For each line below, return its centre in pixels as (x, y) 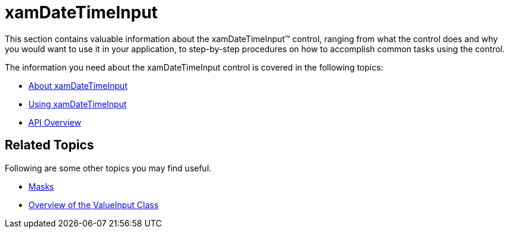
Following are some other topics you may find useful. (108, 168)
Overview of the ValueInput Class (94, 205)
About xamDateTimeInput (78, 85)
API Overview (55, 122)
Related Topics (49, 145)
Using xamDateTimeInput (78, 104)
